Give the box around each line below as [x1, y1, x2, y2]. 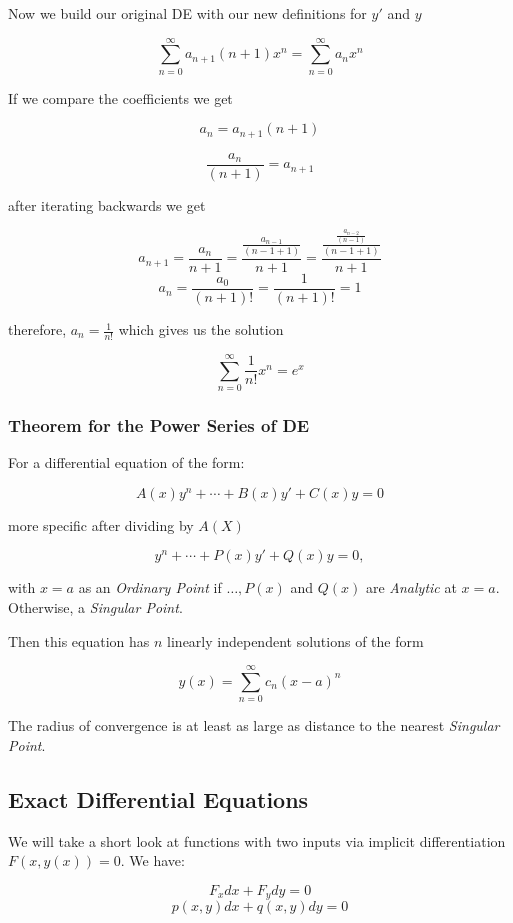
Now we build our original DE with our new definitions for [8, 3, 367, 23]
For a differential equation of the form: [8, 452, 245, 473]
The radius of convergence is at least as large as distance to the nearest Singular [8, 715, 500, 736]
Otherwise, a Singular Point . [8, 596, 183, 617]
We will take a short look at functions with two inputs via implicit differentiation [8, 830, 506, 851]
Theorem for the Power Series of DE [8, 412, 310, 437]
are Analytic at [365, 577, 457, 598]
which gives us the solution [118, 319, 284, 340]
